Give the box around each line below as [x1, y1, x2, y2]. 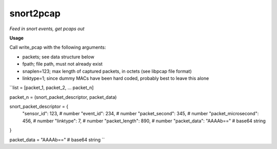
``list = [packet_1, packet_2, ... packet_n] [9, 84, 94, 91]
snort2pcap [9, 8, 61, 19]
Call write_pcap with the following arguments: [9, 44, 106, 51]
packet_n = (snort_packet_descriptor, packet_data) [9, 94, 117, 100]
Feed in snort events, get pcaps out [9, 26, 85, 32]
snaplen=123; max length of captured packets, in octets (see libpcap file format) [22, 68, 192, 74]
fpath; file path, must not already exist [22, 61, 103, 67]
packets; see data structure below [22, 54, 94, 60]
